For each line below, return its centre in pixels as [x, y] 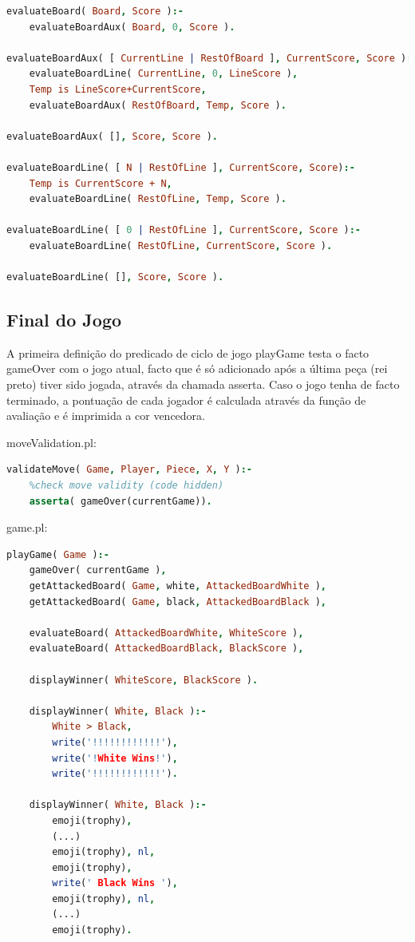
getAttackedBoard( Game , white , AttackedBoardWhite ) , [178, 586]
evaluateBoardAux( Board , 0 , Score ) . [132, 27]
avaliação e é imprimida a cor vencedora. [106, 416]
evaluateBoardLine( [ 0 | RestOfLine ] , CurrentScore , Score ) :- [184, 230]
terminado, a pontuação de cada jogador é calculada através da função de [186, 400]
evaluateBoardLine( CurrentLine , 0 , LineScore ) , [164, 74]
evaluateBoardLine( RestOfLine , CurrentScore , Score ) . [181, 245]
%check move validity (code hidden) [126, 486]
